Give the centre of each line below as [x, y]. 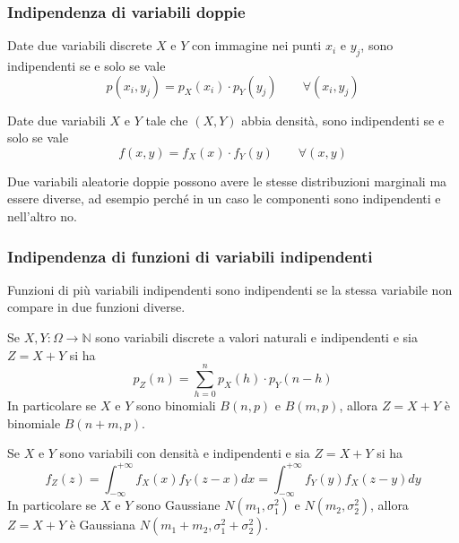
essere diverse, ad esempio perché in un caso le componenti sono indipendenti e [224, 198]
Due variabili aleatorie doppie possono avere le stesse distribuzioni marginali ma [227, 181]
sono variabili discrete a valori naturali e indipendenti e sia [256, 336]
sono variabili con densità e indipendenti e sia [185, 453]
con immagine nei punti [256, 45]
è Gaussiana [103, 525]
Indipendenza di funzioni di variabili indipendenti [190, 256]
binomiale [34, 422]
